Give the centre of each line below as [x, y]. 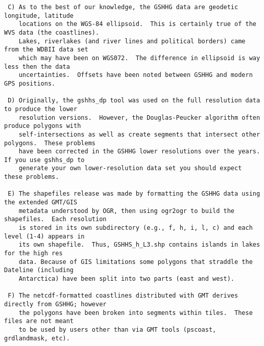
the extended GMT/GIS [41, 203]
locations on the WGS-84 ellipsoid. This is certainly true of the [137, 24]
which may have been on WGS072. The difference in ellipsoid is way [139, 58]
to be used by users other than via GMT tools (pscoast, [117, 329]
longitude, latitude [39, 16]
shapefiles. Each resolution [55, 219]
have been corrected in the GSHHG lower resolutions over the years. [139, 152]
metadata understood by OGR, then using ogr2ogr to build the [127, 211]
